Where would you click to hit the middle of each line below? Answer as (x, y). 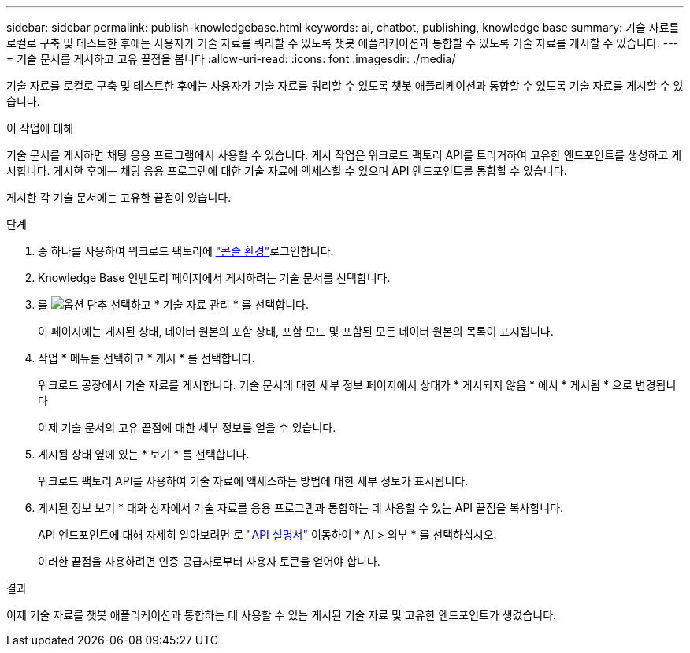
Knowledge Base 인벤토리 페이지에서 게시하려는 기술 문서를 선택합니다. (214, 278)
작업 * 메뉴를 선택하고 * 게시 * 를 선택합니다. (147, 358)
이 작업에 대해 (40, 128)
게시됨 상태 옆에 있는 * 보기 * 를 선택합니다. (144, 454)
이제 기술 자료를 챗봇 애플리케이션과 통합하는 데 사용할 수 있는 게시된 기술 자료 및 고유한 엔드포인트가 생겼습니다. (282, 615)
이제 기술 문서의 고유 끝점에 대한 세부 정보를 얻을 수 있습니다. (187, 427)
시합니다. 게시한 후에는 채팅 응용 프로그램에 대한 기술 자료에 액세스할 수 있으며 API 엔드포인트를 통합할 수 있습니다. (287, 171)
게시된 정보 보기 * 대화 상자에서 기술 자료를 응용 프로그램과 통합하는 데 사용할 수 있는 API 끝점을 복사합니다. (301, 508)
